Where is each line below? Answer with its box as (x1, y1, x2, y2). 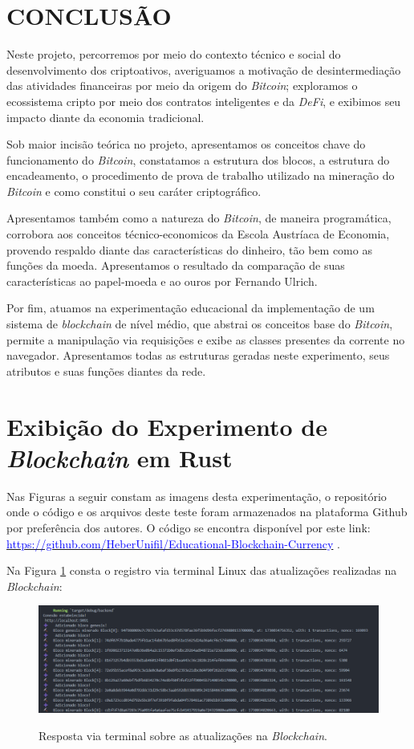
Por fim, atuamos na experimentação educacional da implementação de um (6, 299, 375, 316)
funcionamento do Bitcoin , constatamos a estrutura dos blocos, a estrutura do (6, 151, 390, 168)
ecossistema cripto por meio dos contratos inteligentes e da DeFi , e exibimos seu (6, 92, 401, 109)
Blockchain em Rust (6, 441, 233, 474)
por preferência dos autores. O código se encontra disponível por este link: (6, 519, 371, 535)
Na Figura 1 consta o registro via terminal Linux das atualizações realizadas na (6, 562, 397, 579)
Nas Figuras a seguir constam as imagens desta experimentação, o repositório (6, 487, 387, 504)
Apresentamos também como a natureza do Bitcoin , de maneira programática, (6, 210, 392, 226)
